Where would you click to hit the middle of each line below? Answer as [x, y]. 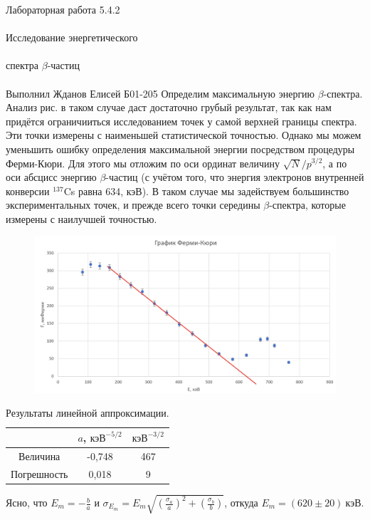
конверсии [28, 191]
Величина [39, 456]
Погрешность [39, 473]
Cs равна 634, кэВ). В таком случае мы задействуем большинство [206, 191]
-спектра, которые [307, 205]
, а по [335, 163]
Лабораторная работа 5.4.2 [63, 9]
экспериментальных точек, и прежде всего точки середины [133, 205]
